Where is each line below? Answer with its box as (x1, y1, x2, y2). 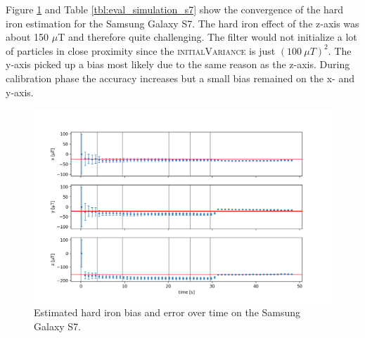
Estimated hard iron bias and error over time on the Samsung (34, 305, 301, 320)
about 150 (6, 30, 49, 44)
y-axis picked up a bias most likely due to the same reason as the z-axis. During (6, 57, 350, 72)
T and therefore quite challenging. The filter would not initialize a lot (58, 30, 357, 44)
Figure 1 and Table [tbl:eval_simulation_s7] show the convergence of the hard (6, 2, 344, 16)
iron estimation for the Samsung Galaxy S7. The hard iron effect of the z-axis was (6, 15, 359, 30)
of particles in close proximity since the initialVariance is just (6, 43, 276, 58)
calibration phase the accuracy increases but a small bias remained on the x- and (6, 70, 354, 85)
